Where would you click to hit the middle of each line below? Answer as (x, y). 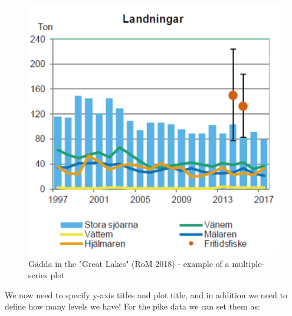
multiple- (248, 263)
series (38, 275)
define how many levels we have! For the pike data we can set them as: (132, 306)
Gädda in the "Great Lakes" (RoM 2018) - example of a (129, 263)
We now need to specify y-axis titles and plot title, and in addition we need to (146, 294)
